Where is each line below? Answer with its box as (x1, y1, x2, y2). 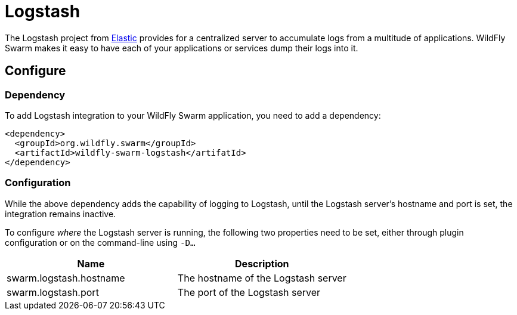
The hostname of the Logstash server (177, 271, 346, 284)
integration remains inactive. (5, 208, 116, 219)
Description (235, 257, 289, 270)
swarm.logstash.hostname (7, 271, 125, 284)
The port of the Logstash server (177, 286, 321, 298)
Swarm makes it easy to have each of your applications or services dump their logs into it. (5, 42, 358, 53)
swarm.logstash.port (7, 286, 99, 298)
